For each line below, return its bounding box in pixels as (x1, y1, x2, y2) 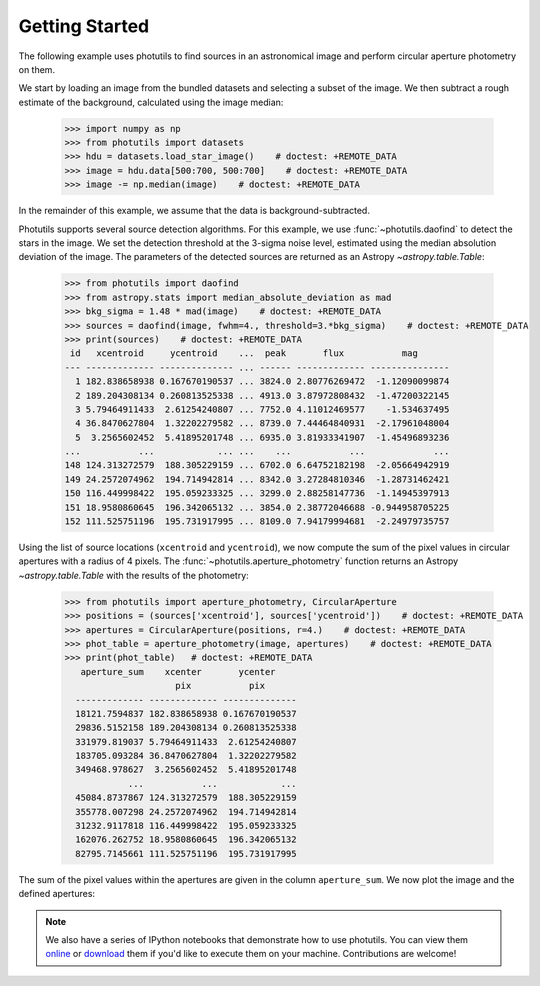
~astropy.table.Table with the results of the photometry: (18, 569, 249, 581)
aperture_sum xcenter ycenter (80, 666, 276, 677)
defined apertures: (18, 888, 95, 900)
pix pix (175, 680, 265, 692)
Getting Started (18, 15, 150, 37)
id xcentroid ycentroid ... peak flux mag (70, 348, 419, 359)
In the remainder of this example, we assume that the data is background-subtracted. (18, 205, 370, 217)
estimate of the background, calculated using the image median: (18, 96, 284, 108)
